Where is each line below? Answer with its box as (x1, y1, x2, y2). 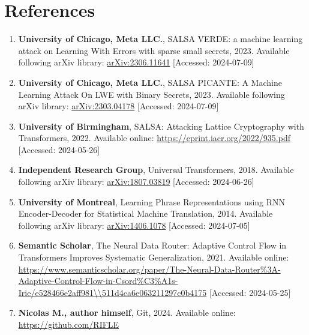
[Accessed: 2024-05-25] (209, 286, 291, 298)
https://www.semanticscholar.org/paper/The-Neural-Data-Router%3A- (18, 262, 281, 275)
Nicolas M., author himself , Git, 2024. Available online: (18, 306, 236, 319)
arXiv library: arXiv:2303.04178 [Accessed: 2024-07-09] (18, 100, 219, 112)
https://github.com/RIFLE (18, 318, 119, 330)
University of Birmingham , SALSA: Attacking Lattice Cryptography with (18, 119, 304, 132)
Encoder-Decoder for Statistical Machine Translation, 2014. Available (18, 207, 273, 220)
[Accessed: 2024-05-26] (18, 143, 100, 155)
